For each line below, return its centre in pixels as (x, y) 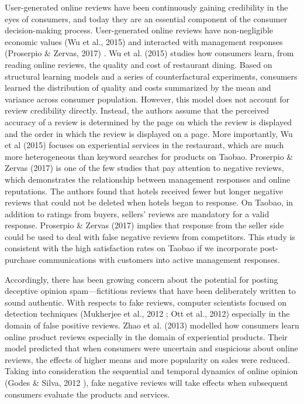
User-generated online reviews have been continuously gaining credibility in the (146, 7)
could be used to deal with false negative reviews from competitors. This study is (150, 236)
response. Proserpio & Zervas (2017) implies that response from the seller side (144, 225)
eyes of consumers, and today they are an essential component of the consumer (146, 18)
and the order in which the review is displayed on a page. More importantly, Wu (149, 133)
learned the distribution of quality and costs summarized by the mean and (138, 88)
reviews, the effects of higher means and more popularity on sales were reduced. (147, 359)
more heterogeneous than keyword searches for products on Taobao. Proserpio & (149, 156)
